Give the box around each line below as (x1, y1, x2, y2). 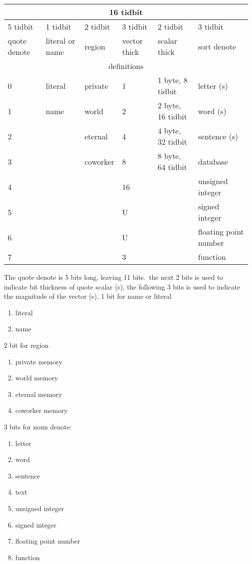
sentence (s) (198, 130, 238, 142)
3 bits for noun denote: (4, 421, 72, 431)
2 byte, (157, 100, 181, 111)
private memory (15, 356, 63, 366)
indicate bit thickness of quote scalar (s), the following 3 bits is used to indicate (4, 281, 240, 291)
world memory (15, 373, 58, 383)
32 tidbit (157, 136, 187, 147)
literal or (46, 35, 76, 46)
